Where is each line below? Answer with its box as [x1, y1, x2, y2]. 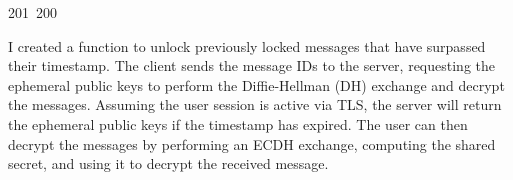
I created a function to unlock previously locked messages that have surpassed [8, 35, 486, 56]
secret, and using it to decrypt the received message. [8, 153, 329, 174]
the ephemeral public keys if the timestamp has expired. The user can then [8, 113, 468, 134]
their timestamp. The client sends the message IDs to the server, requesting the [8, 55, 495, 76]
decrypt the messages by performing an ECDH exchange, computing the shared [8, 133, 496, 154]
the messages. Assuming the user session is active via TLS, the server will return [8, 94, 502, 115]
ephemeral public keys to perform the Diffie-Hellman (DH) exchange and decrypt [8, 74, 505, 95]
